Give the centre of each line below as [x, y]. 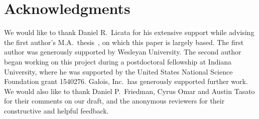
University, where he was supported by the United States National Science [118, 71]
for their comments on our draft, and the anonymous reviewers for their [114, 101]
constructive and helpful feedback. [56, 110]
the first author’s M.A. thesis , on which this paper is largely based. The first [124, 42]
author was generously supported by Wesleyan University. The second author [123, 52]
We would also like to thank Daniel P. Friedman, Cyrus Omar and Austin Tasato [129, 91]
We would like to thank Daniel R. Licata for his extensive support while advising [129, 32]
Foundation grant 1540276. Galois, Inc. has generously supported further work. [126, 81]
